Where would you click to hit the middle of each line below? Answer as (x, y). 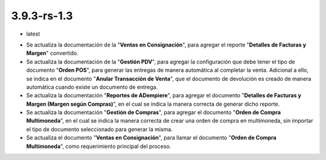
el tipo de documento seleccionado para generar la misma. (100, 129)
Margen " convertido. (52, 53)
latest (33, 34)
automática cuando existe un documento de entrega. (92, 87)
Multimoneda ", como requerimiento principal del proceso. (99, 146)
